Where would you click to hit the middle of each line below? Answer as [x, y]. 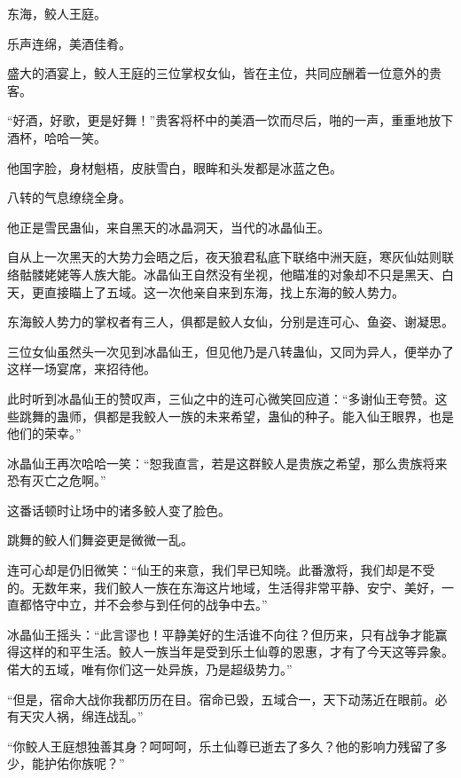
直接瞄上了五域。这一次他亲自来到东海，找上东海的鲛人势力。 [224, 291]
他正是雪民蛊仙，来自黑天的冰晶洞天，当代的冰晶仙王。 [168, 227]
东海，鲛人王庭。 [57, 13]
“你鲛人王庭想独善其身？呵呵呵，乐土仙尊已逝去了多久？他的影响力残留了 [221, 746]
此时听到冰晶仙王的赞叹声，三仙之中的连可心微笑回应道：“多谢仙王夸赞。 [221, 398]
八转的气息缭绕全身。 [69, 197]
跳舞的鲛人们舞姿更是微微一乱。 [100, 540]
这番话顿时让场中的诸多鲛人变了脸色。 [119, 510]
